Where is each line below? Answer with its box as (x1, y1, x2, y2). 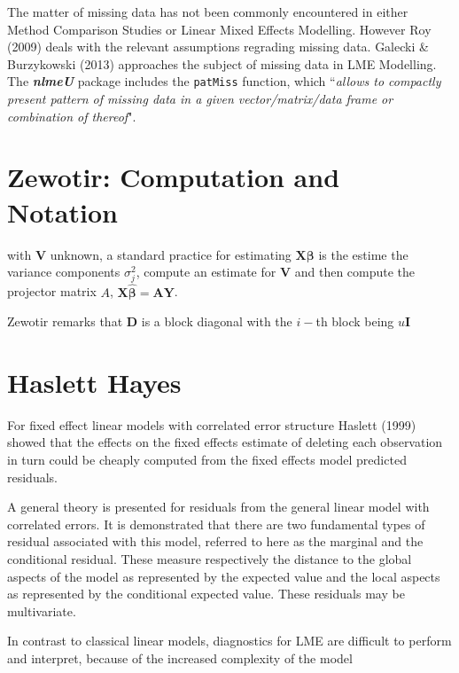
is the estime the (318, 245, 408, 263)
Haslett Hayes (7, 364, 182, 400)
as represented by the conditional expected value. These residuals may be (7, 584, 405, 603)
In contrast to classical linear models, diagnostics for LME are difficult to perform (7, 631, 452, 650)
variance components (7, 262, 121, 281)
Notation (7, 193, 118, 230)
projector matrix (7, 282, 97, 301)
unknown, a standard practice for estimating (50, 245, 292, 263)
